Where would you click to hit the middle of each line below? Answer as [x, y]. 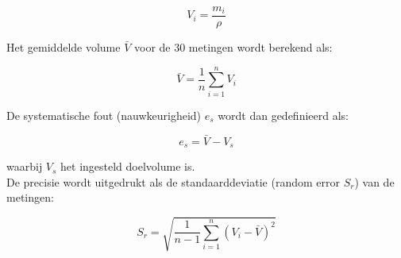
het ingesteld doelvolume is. [128, 166]
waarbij [25, 166]
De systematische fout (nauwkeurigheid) [104, 115]
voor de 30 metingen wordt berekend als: [233, 47]
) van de [374, 181]
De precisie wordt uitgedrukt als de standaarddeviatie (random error [173, 181]
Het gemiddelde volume [64, 47]
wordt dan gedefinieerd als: [283, 115]
